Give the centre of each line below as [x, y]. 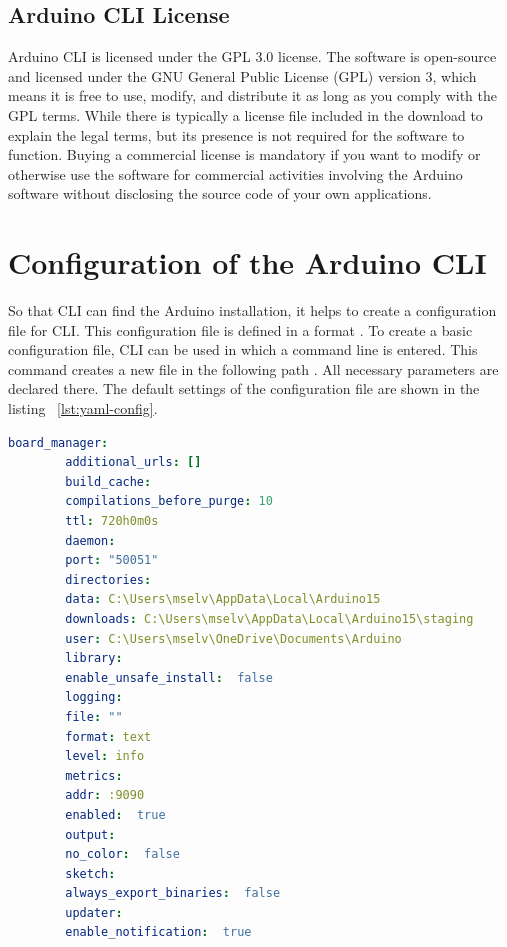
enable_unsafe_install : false [169, 677]
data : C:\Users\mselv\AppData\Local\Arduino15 [223, 599]
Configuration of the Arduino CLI [247, 262]
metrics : [94, 775]
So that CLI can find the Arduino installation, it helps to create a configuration [252, 310]
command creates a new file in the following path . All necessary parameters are [253, 368]
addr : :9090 [105, 795]
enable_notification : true [158, 932]
